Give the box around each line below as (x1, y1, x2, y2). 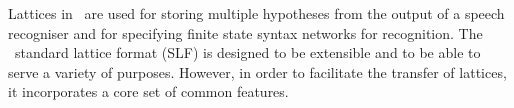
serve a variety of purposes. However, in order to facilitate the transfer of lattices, (8, 61, 507, 82)
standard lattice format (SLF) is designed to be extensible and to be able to (14, 42, 481, 63)
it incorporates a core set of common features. (8, 81, 289, 102)
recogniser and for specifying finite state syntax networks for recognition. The (8, 22, 483, 43)
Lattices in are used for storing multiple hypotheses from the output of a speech (8, 3, 505, 23)
